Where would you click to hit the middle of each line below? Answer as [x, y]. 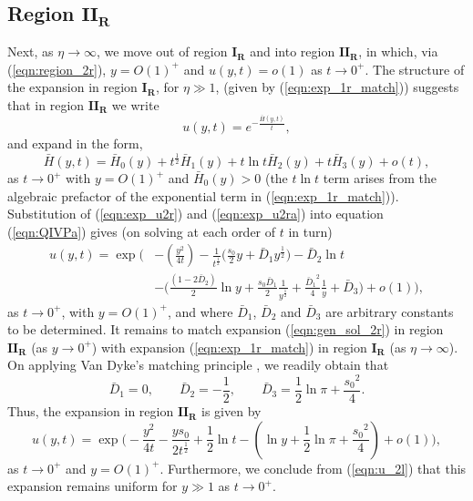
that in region [46, 104]
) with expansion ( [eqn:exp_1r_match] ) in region [229, 347]
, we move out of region [162, 51]
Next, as [31, 51]
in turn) [310, 231]
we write [135, 104]
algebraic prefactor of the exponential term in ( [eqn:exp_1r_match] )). [203, 195]
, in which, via [398, 51]
